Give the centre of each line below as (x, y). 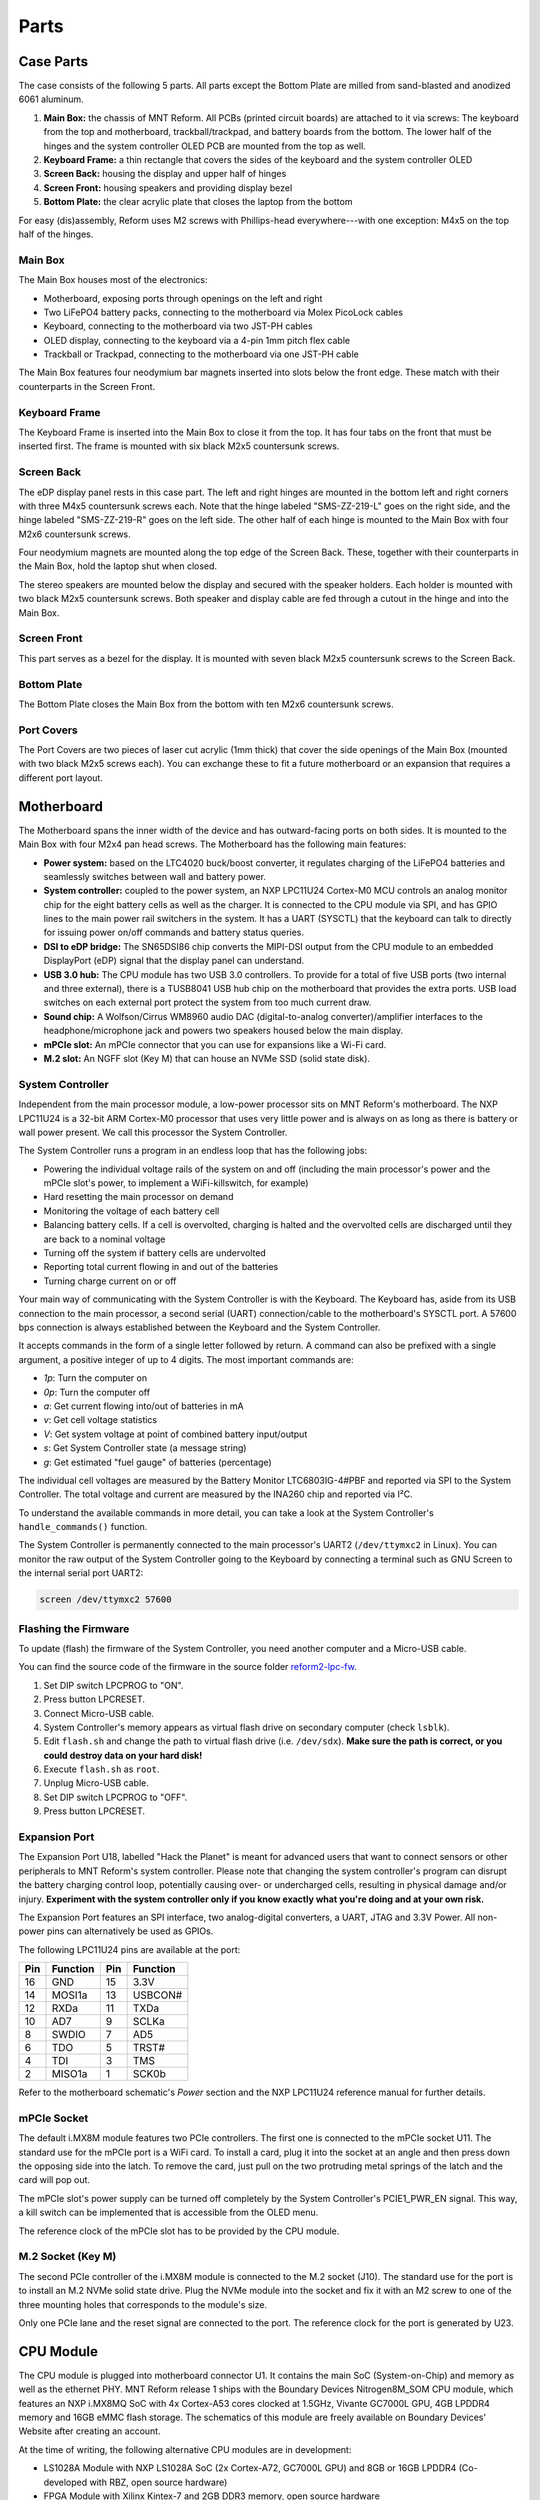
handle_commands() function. (83, 1527)
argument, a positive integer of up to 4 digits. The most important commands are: (186, 1359)
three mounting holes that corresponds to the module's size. (143, 2304)
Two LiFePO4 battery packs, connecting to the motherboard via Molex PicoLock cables (223, 312)
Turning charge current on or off (110, 1281)
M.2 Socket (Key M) (67, 2257)
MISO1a (69, 2074)
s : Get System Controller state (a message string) (145, 1448)
